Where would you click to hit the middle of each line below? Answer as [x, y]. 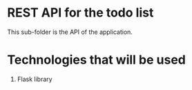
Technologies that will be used [97, 60]
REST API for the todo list [80, 13]
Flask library [35, 79]
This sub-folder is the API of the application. [70, 32]
